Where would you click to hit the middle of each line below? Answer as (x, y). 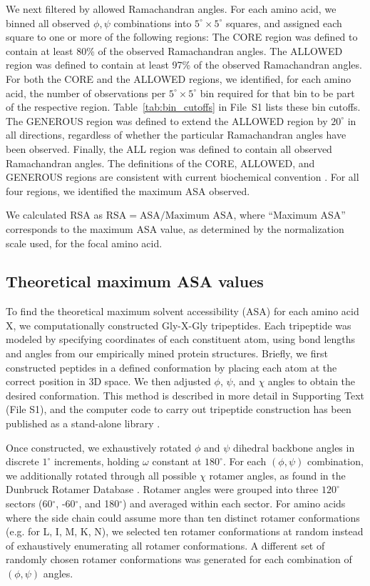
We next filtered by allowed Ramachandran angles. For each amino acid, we (171, 9)
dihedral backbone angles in (294, 447)
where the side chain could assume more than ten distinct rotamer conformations (183, 517)
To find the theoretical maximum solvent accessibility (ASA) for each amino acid (183, 311)
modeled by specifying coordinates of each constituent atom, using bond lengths (181, 339)
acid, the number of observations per (86, 93)
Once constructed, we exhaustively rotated (99, 447)
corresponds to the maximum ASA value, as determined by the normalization (175, 228)
